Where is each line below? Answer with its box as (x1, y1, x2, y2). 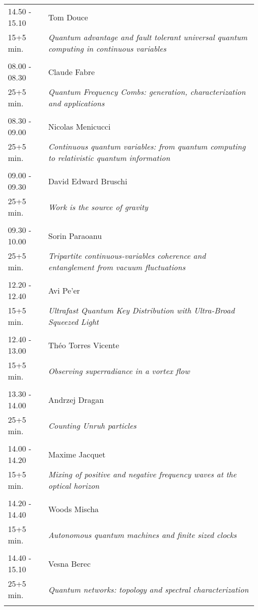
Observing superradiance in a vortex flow (48, 365, 190, 377)
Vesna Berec (48, 557, 91, 569)
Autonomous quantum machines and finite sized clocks (48, 529, 237, 540)
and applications (48, 97, 105, 109)
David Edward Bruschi (48, 175, 128, 187)
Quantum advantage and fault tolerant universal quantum (48, 31, 248, 43)
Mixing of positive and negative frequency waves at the (48, 468, 237, 480)
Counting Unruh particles (48, 419, 136, 431)
